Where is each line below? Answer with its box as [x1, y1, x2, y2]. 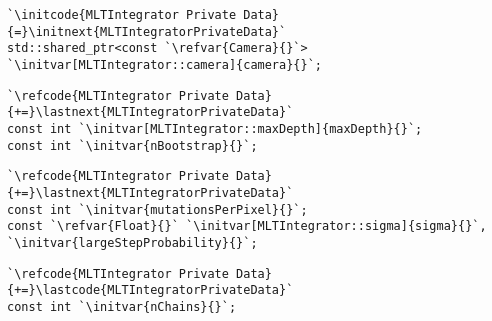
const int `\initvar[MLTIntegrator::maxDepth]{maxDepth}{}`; [7, 121, 423, 136]
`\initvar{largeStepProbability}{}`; [7, 235, 258, 250]
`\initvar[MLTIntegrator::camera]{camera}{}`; [7, 57, 322, 72]
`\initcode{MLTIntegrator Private [7, 8, 237, 22]
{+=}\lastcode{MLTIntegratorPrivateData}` [7, 283, 294, 298]
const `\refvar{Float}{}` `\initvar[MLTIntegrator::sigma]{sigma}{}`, [7, 219, 487, 234]
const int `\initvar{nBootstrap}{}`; [7, 138, 258, 153]
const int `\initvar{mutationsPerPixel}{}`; [7, 202, 308, 217]
